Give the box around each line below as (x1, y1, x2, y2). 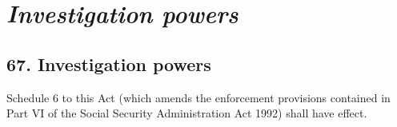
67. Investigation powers (6, 51, 211, 76)
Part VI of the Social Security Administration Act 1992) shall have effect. (6, 105, 367, 121)
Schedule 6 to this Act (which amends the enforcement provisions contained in (6, 89, 391, 105)
